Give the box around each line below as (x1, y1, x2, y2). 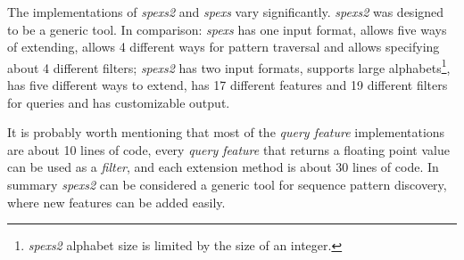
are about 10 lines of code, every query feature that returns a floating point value (7, 140, 450, 158)
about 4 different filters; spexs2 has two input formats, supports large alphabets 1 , (7, 55, 451, 77)
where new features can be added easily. (7, 192, 226, 211)
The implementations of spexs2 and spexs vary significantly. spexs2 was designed (7, 3, 444, 20)
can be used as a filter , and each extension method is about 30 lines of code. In (7, 158, 439, 176)
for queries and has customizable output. (7, 93, 230, 111)
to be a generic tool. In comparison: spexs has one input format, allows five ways (7, 20, 447, 38)
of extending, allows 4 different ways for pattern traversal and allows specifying (7, 37, 440, 56)
